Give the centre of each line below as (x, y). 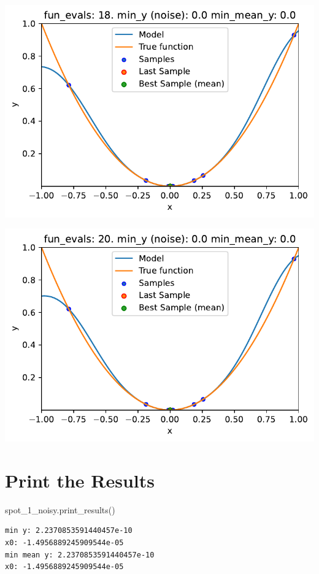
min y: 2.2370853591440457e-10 (69, 531)
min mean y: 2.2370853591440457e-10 (80, 555)
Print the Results (80, 480)
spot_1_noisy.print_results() (60, 509)
